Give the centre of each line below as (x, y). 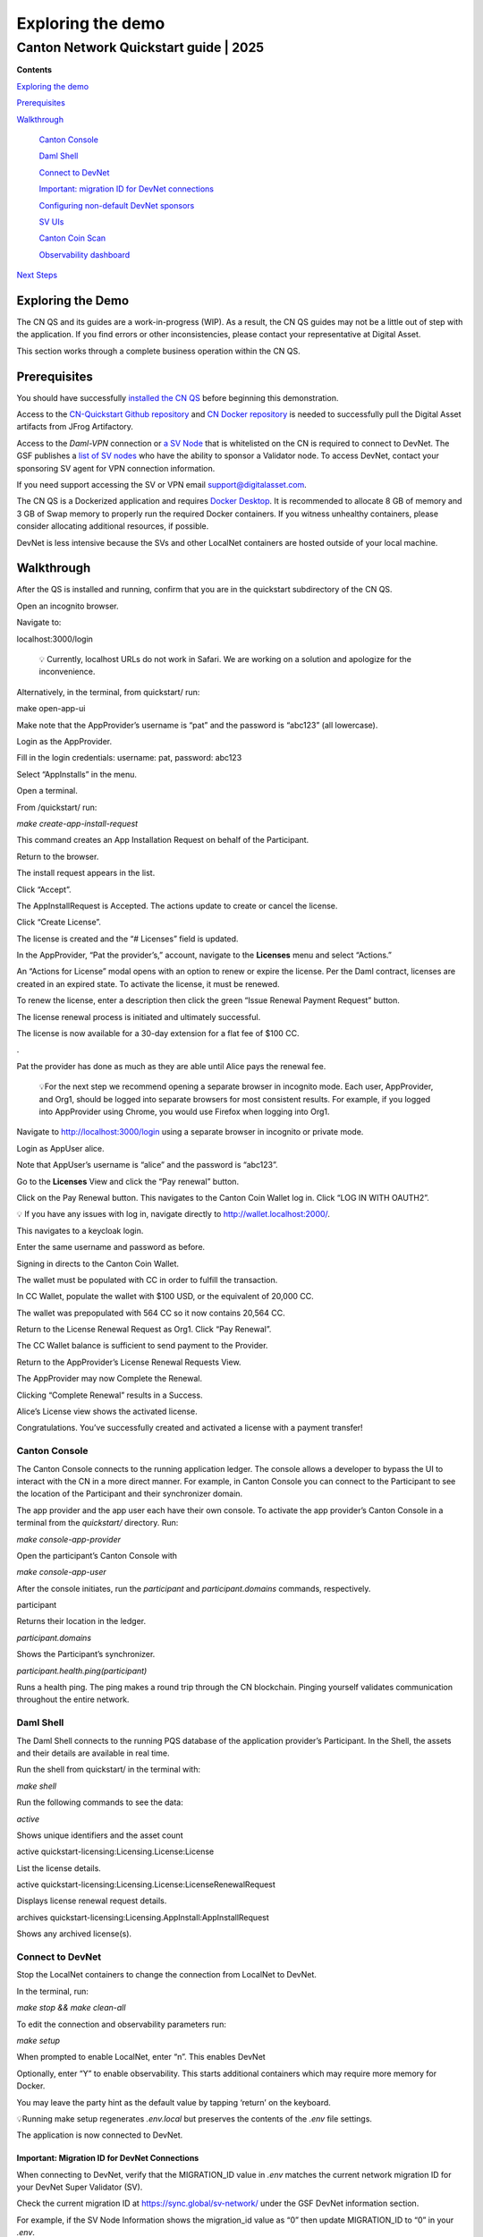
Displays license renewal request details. (92, 1901)
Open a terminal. (47, 791)
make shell (37, 1786)
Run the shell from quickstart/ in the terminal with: (109, 1769)
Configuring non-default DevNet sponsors (117, 205)
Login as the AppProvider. (64, 741)
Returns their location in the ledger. (81, 1621)
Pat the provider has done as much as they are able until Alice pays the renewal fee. (171, 1066)
